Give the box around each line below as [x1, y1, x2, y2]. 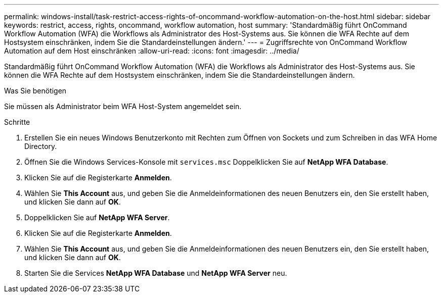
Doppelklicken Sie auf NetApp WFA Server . [24, 213, 170, 222]
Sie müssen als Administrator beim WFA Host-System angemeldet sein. [4, 102, 242, 111]
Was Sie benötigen [4, 86, 67, 95]
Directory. [24, 142, 57, 151]
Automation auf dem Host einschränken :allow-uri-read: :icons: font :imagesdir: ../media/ [4, 46, 299, 55]
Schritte [4, 118, 30, 126]
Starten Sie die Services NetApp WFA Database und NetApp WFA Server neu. [24, 269, 287, 277]
